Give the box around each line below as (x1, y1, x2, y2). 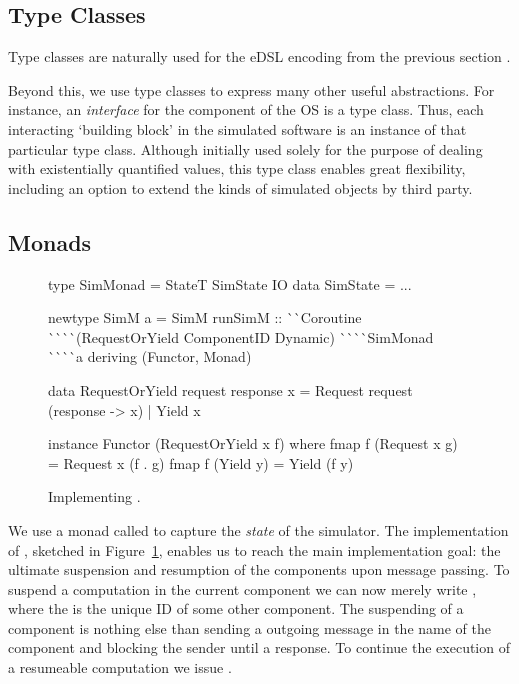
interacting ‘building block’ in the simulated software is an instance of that (8, 118, 467, 139)
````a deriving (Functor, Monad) (48, 346, 252, 367)
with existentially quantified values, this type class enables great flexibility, (8, 158, 466, 179)
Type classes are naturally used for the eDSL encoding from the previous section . (8, 46, 511, 67)
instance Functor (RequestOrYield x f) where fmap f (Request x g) (48, 433, 458, 454)
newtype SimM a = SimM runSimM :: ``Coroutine (48, 307, 362, 328)
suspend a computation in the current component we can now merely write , (8, 578, 477, 599)
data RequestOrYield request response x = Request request (48, 379, 413, 400)
